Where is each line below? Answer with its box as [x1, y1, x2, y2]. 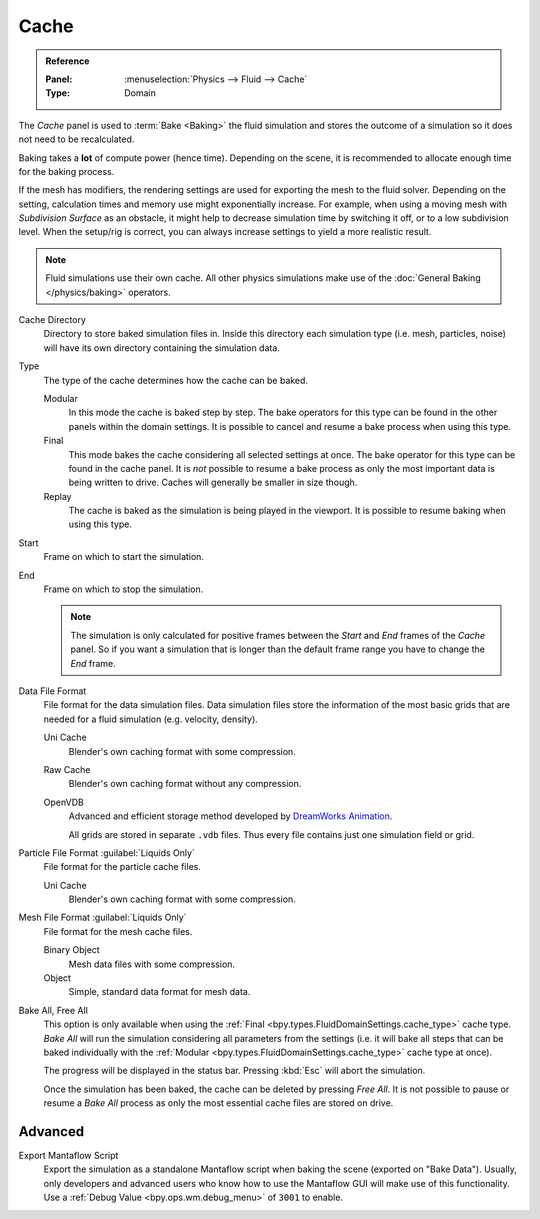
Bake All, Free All [18, 1004, 89, 1016]
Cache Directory [18, 314, 87, 326]
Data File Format [18, 685, 87, 697]
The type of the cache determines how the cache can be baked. [43, 374, 309, 386]
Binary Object [43, 944, 100, 956]
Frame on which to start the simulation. [43, 551, 205, 563]
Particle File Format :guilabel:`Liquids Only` [18, 846, 195, 859]
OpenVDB [43, 796, 84, 808]
